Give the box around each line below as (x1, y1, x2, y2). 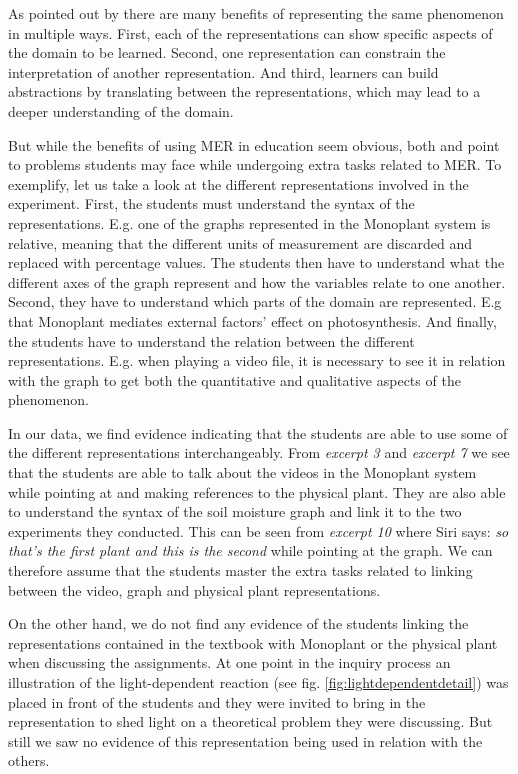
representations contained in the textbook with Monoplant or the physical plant (8, 632, 498, 653)
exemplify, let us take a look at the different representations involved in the (8, 173, 469, 194)
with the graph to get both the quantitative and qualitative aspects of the (8, 369, 461, 390)
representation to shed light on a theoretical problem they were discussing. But (8, 711, 493, 732)
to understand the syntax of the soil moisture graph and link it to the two (8, 501, 462, 522)
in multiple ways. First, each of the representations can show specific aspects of (8, 22, 493, 43)
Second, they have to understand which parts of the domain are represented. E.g (8, 291, 502, 312)
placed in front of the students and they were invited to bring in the (8, 691, 426, 712)
